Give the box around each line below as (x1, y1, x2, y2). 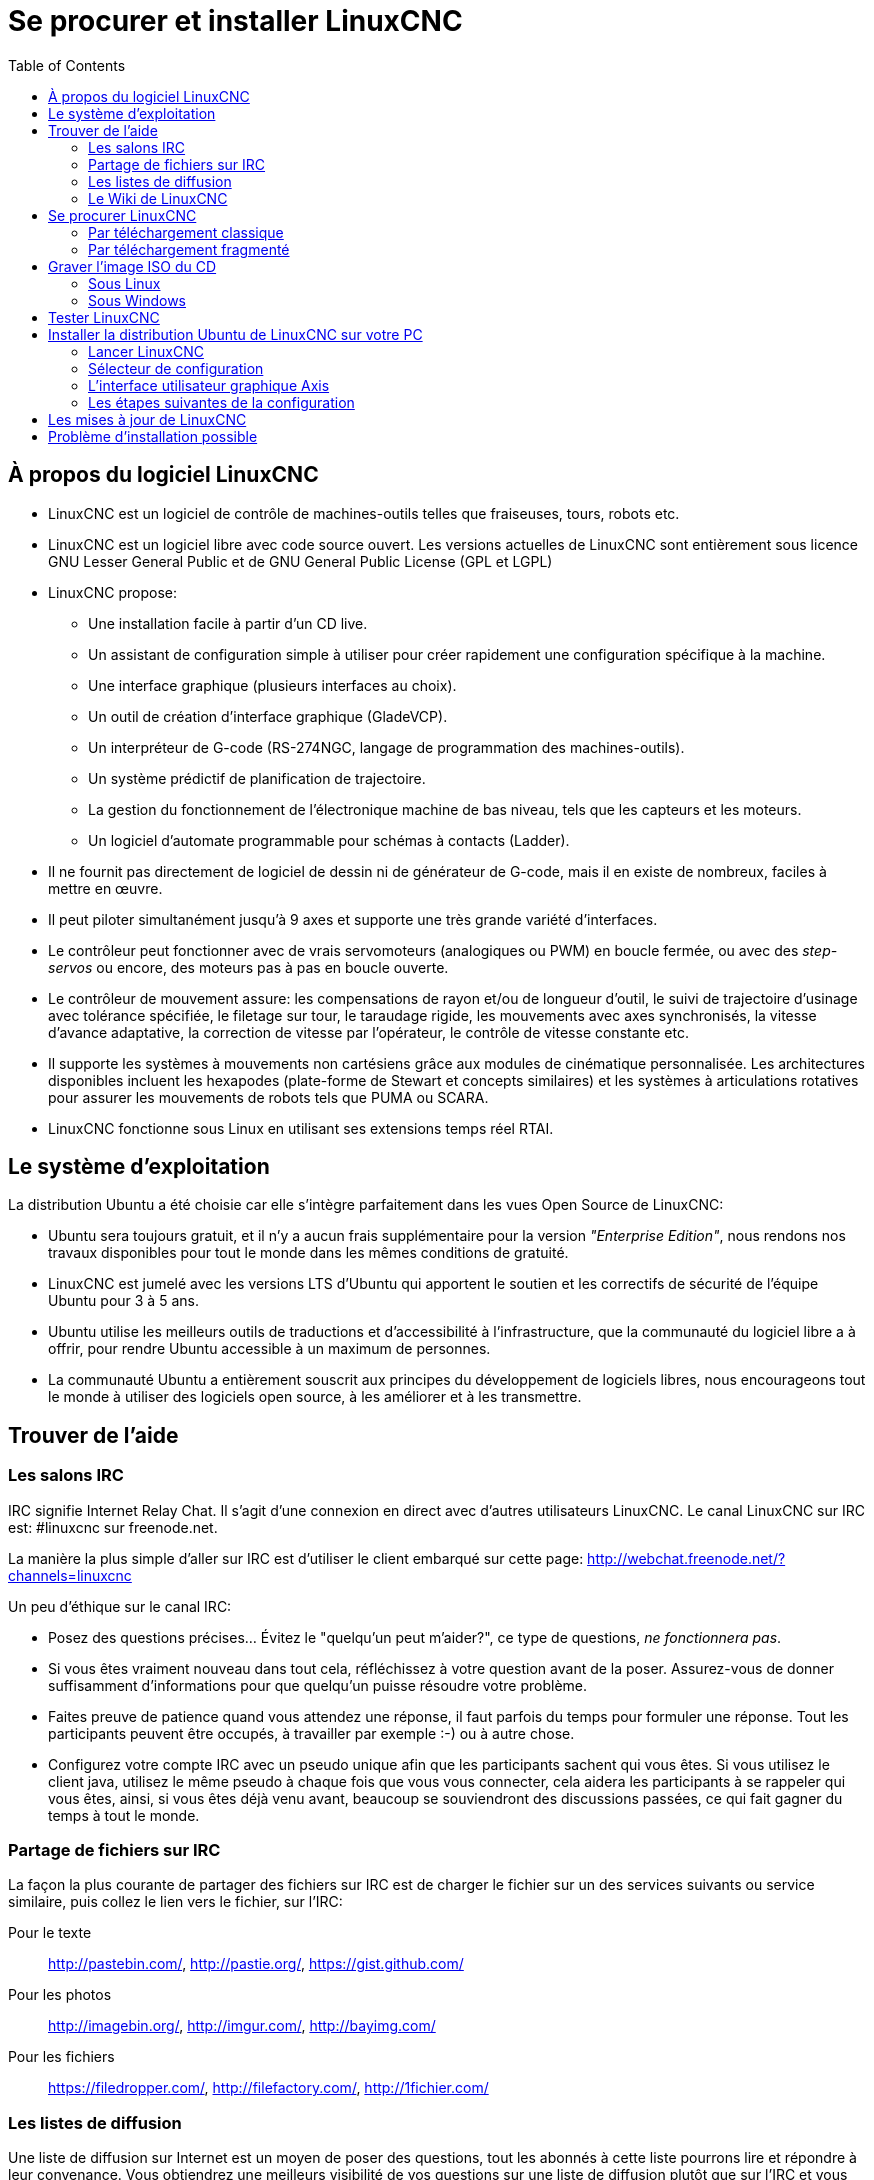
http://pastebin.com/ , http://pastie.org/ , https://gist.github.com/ (48, 1955, 464, 1973)
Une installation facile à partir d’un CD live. (88, 614, 368, 632)
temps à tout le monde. (48, 1806, 200, 1824)
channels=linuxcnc (8, 1566, 132, 1584)
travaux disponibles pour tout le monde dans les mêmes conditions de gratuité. (48, 1244, 569, 1262)
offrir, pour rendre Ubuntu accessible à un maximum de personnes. (48, 1340, 491, 1358)
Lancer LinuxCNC (88, 342, 204, 360)
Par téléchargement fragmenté (88, 240, 290, 258)
